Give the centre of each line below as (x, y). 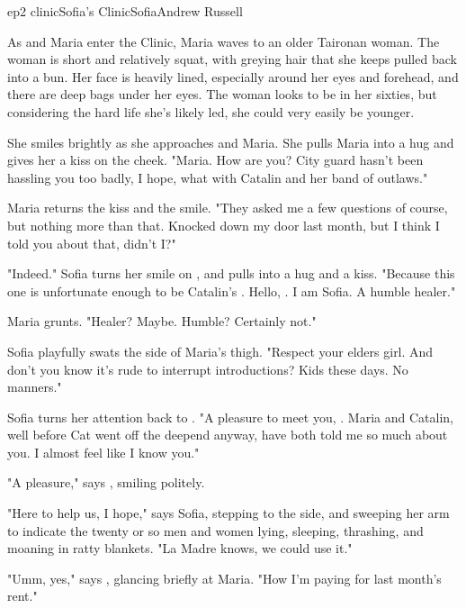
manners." (35, 387)
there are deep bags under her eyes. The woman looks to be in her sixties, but (222, 94)
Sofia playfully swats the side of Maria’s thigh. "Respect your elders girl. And (220, 351)
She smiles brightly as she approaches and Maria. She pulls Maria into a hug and (231, 142)
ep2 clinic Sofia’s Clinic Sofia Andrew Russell (125, 11)
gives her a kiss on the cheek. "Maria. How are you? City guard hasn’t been (215, 160)
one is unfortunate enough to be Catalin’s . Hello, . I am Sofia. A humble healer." (232, 290)
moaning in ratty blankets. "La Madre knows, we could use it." (180, 548)
